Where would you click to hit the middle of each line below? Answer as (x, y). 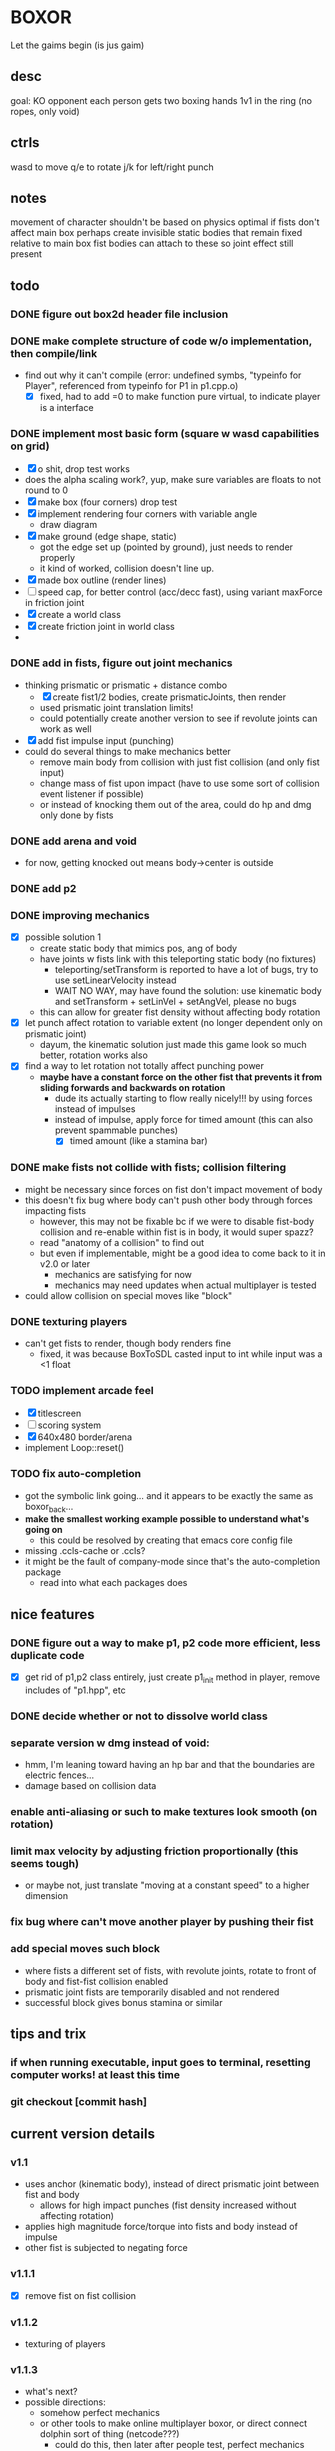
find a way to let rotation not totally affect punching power (144, 1066)
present (26, 254)
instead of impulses (95, 1109)
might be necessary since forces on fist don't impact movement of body (173, 1189)
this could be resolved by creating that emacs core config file (166, 1540)
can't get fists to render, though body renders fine (128, 1343)
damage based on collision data (90, 1786)
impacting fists (55, 1210)
